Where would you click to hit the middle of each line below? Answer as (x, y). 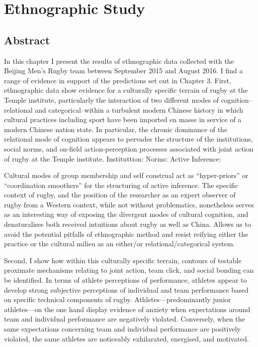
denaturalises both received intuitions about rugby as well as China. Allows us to (128, 224)
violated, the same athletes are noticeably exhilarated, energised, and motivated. (127, 338)
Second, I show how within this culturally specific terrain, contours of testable (123, 260)
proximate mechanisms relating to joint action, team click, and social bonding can (129, 270)
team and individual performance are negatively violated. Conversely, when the (125, 319)
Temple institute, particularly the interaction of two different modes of (111, 99)
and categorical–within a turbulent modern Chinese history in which (139, 109)
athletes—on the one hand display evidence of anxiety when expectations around (127, 309)
